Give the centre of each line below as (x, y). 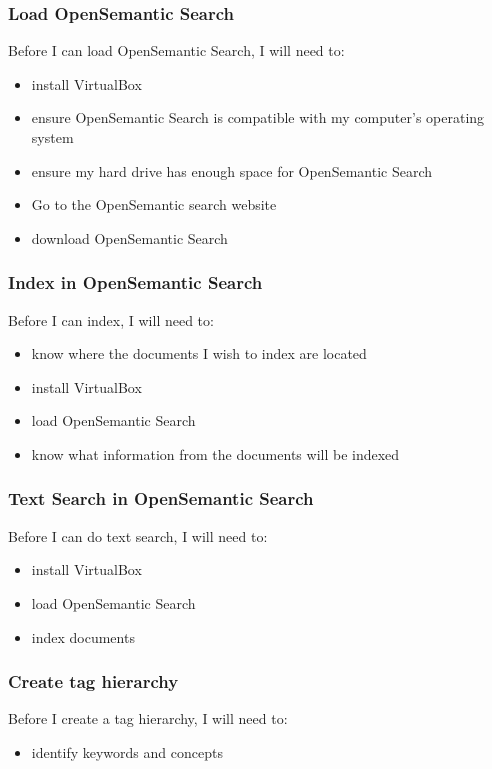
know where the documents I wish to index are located (199, 353)
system (52, 137)
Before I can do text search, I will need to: (138, 535)
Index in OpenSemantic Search (135, 282)
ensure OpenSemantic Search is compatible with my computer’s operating (258, 117)
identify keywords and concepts (127, 751)
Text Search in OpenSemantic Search (161, 498)
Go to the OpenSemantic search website (154, 204)
